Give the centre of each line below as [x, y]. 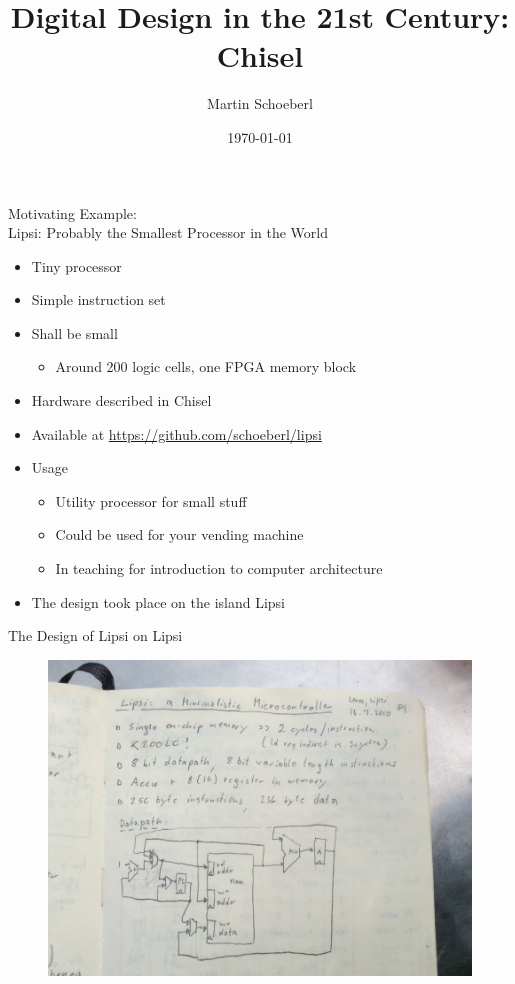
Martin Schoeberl [260, 103]
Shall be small [74, 332]
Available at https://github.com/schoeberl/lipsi [176, 433]
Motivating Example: [72, 212]
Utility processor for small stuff [151, 500]
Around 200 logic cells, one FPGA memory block [206, 366]
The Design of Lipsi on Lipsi [95, 635]
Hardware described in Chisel [121, 400]
